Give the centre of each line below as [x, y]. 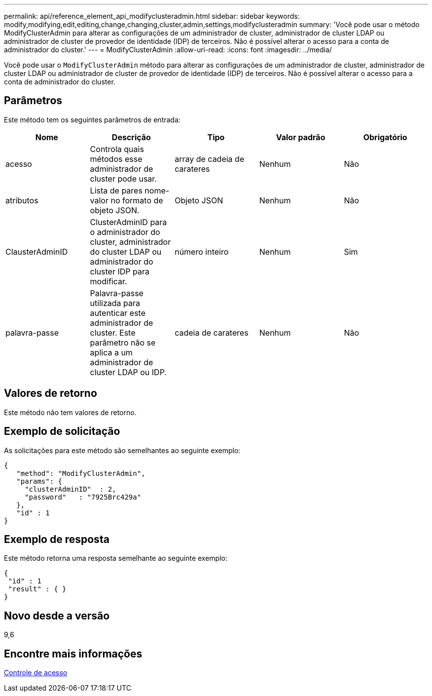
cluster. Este [113, 332]
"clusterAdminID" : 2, [71, 489]
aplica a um [111, 352]
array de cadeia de [210, 159]
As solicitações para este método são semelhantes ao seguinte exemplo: [122, 450]
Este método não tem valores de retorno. [70, 412]
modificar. [108, 281]
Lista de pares [116, 190]
